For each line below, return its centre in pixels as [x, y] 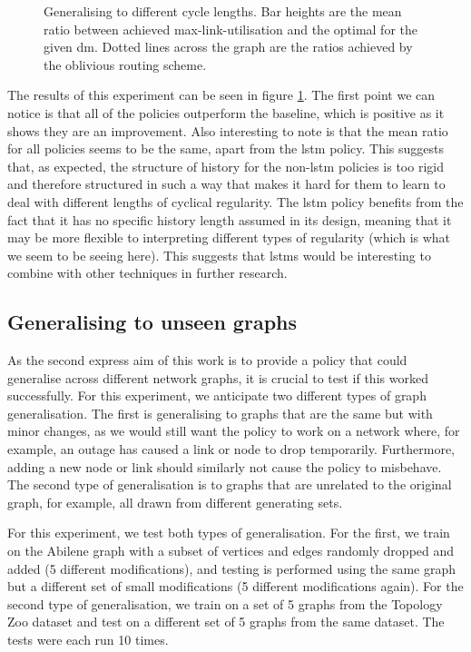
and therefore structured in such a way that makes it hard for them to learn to [226, 184]
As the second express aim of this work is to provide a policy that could [207, 360]
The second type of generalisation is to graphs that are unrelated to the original [230, 484]
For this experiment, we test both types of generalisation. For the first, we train [229, 533]
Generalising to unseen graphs [152, 322]
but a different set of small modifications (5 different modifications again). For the [235, 586]
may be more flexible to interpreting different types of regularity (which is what [229, 237]
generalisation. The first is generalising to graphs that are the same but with [220, 413]
